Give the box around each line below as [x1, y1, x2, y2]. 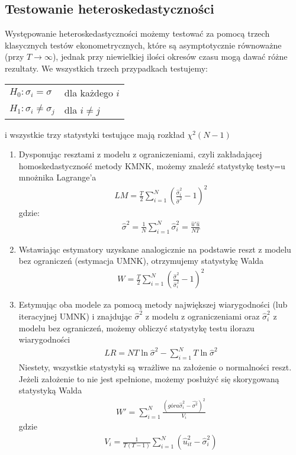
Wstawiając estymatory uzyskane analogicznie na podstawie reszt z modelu [18, 243, 291, 255]
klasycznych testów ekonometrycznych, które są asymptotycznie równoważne [5, 38, 282, 51]
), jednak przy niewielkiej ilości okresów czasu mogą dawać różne [52, 50, 288, 63]
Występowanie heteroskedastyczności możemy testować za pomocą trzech [5, 27, 270, 40]
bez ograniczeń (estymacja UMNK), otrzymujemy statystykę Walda [18, 254, 264, 267]
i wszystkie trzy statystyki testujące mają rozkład [5, 128, 185, 140]
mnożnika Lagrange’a [18, 171, 96, 183]
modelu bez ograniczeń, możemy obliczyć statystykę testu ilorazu [18, 321, 255, 334]
